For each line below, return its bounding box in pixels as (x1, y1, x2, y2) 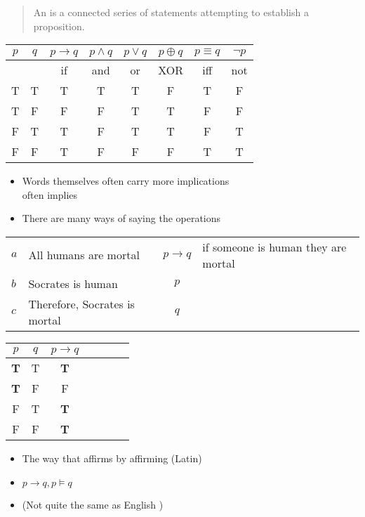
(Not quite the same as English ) (22, 497, 164, 511)
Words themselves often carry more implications (22, 174, 230, 188)
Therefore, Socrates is (28, 295, 135, 312)
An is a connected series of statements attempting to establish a (33, 5, 309, 19)
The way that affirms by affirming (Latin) (22, 450, 202, 465)
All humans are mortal (28, 247, 140, 263)
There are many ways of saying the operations (22, 211, 221, 225)
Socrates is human (28, 275, 118, 292)
